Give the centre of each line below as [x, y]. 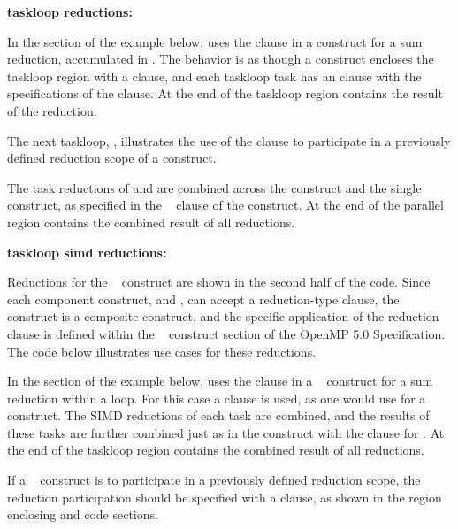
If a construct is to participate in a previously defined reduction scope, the [214, 480]
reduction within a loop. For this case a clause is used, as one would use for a [217, 398]
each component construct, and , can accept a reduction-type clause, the [203, 299]
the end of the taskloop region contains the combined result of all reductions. [216, 450]
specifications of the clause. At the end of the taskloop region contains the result [225, 93]
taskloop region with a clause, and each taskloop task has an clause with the [214, 76]
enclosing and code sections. [83, 514]
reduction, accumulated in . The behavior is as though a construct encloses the [221, 59]
